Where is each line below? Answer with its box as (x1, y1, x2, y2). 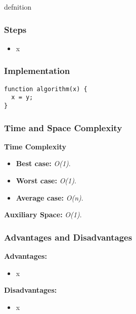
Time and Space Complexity (4, 121, 122, 134)
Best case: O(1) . (16, 158, 71, 169)
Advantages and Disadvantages (4, 230, 132, 243)
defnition (4, 2, 32, 12)
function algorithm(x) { (4, 85, 87, 93)
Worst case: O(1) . (16, 175, 76, 185)
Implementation (4, 64, 70, 77)
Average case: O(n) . (16, 192, 83, 203)
